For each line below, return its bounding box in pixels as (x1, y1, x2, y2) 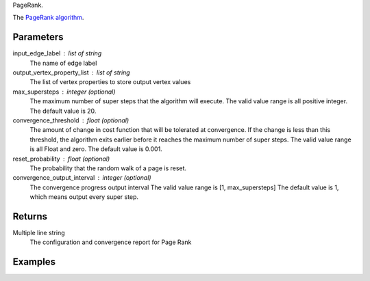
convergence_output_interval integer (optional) (12, 174, 151, 182)
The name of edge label (29, 59, 97, 67)
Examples (12, 256, 56, 268)
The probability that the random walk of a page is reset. (29, 164, 187, 172)
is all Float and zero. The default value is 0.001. (29, 145, 162, 153)
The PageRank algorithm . (12, 14, 84, 22)
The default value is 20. (29, 107, 97, 115)
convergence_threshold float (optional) (12, 116, 129, 124)
